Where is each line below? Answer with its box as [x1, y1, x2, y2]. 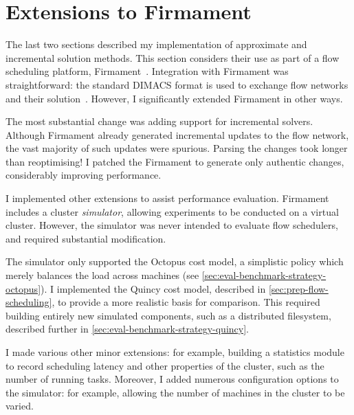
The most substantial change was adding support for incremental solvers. [5, 114, 313, 128]
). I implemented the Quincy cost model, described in [41, 281, 266, 295]
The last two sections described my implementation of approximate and [5, 37, 307, 52]
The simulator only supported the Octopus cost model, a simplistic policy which [5, 254, 344, 269]
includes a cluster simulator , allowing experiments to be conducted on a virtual [5, 204, 339, 218]
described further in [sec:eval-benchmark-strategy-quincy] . [5, 322, 249, 336]
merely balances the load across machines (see [5, 268, 199, 282]
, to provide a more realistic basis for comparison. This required [52, 295, 320, 309]
